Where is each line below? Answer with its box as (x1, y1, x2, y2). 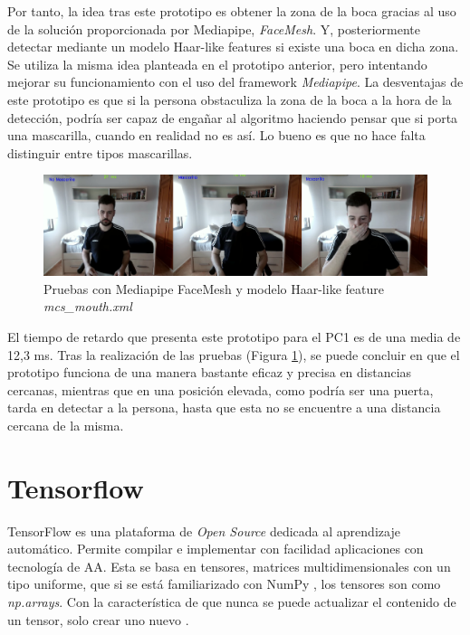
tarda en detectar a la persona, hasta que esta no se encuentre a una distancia (7, 398, 441, 417)
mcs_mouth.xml (43, 297, 132, 316)
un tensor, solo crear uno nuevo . (7, 610, 189, 629)
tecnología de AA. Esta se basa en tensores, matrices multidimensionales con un (7, 556, 451, 575)
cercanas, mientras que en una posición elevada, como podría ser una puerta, (7, 380, 434, 399)
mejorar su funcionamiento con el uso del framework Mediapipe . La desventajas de (7, 72, 464, 91)
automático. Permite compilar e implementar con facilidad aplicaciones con (7, 539, 424, 558)
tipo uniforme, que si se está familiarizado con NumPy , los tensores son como (7, 574, 441, 593)
